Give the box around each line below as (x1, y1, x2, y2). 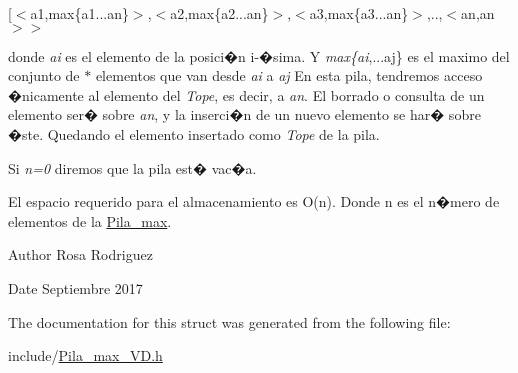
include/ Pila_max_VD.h (8, 345, 163, 366)
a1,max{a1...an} (30, 3, 129, 23)
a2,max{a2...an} (170, 3, 269, 23)
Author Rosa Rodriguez (8, 244, 153, 265)
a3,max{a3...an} (309, 3, 409, 23)
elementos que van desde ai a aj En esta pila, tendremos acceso (95, 65, 483, 86)
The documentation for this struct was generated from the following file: (8, 311, 451, 332)
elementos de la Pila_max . (8, 210, 172, 231)
